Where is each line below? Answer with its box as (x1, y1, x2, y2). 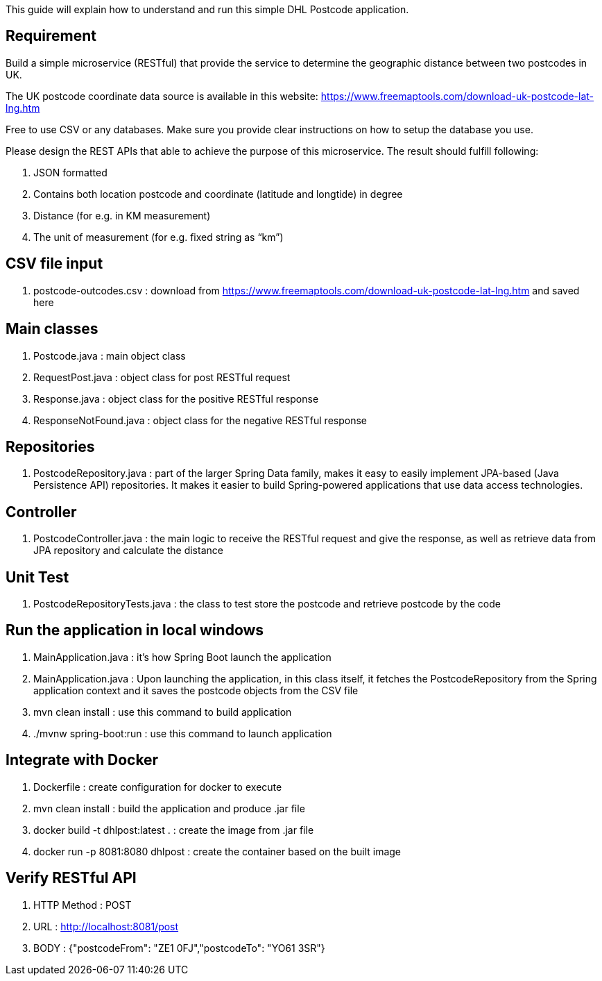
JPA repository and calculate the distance (33, 544, 223, 557)
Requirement (6, 27, 97, 45)
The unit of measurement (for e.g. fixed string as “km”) (33, 230, 284, 243)
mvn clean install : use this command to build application (33, 705, 292, 718)
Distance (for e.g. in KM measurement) (33, 209, 211, 221)
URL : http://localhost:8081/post (33, 920, 179, 932)
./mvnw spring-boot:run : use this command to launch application (33, 727, 332, 739)
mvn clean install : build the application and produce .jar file (33, 802, 305, 814)
